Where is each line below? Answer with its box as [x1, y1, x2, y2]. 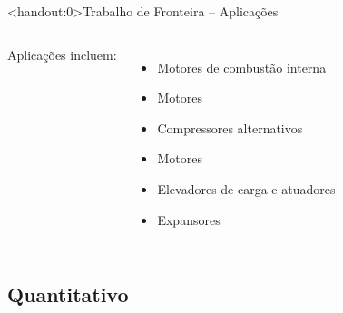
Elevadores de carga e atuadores [157, 179, 336, 198]
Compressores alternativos [157, 118, 303, 137]
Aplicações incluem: [7, 44, 117, 64]
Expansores [157, 210, 220, 229]
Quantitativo [7, 279, 129, 308]
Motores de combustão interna [157, 57, 327, 76]
